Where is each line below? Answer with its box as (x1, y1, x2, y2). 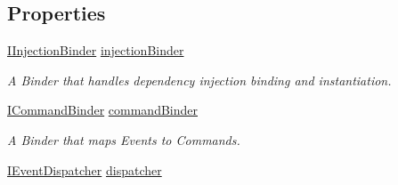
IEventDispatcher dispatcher (7, 160, 162, 179)
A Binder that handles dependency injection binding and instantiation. (7, 70, 392, 89)
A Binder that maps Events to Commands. (7, 130, 240, 149)
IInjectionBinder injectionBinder (7, 41, 184, 60)
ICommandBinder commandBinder (7, 101, 198, 119)
